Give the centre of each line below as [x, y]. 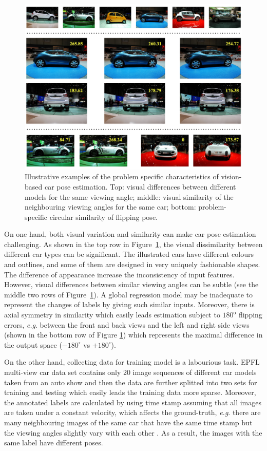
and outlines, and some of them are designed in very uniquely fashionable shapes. [132, 264]
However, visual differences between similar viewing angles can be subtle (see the [131, 284]
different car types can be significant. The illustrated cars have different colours [129, 254]
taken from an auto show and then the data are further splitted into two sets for [131, 382]
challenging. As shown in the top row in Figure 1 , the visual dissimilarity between [133, 244]
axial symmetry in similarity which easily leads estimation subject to [112, 315]
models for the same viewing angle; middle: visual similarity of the [129, 196]
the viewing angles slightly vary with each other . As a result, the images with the [133, 432]
